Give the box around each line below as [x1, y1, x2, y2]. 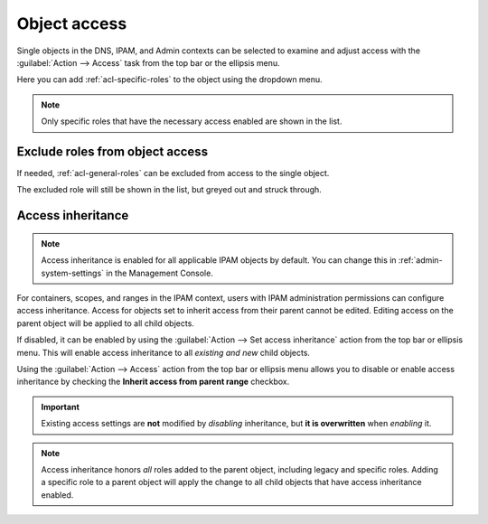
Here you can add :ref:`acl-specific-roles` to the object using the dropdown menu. [16, 74, 323, 85]
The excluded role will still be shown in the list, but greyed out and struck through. [16, 184, 323, 195]
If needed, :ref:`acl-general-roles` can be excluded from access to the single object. [16, 168, 330, 179]
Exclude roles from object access [16, 144, 208, 159]
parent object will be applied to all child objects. [16, 317, 194, 329]
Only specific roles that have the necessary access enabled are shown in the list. [41, 116, 343, 126]
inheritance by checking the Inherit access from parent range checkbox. [16, 376, 290, 388]
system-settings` [41, 267, 104, 278]
